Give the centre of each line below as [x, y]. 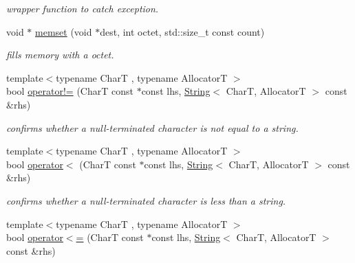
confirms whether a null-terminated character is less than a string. [146, 200]
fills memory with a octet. [60, 55]
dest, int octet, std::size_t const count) [182, 31]
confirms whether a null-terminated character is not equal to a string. [152, 127]
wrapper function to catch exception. [83, 8]
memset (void [64, 31]
